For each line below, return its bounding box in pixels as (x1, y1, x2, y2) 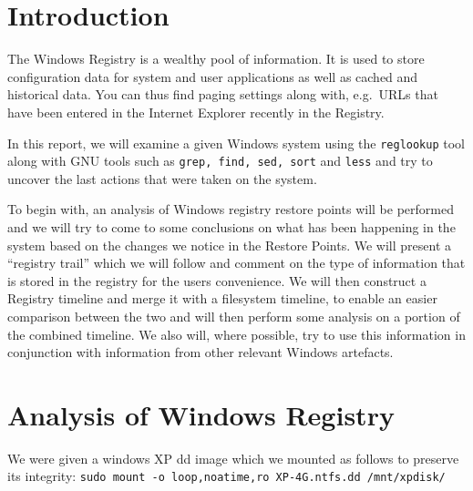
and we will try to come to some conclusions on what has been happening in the (7, 218, 456, 236)
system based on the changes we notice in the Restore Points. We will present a (7, 235, 452, 254)
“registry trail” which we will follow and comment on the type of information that (7, 253, 466, 272)
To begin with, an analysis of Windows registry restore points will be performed (7, 199, 454, 219)
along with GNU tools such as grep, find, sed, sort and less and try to (7, 151, 433, 170)
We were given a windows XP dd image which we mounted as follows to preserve (7, 448, 459, 467)
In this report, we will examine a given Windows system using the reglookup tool (7, 133, 465, 152)
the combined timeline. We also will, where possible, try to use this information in (7, 324, 466, 343)
